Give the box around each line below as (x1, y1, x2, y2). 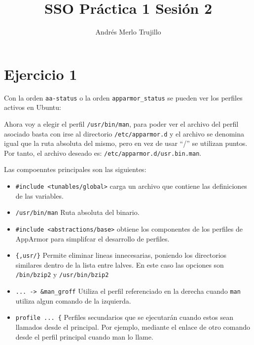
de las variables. (15, 190, 64, 201)
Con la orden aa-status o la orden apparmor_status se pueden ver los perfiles (4, 92, 243, 103)
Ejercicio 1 (4, 64, 77, 84)
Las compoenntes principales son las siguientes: (4, 164, 146, 174)
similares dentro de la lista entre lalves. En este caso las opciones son (15, 259, 224, 270)
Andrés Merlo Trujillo (95, 27, 161, 37)
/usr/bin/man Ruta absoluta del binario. (15, 207, 140, 217)
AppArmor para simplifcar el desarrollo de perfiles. (15, 233, 170, 243)
